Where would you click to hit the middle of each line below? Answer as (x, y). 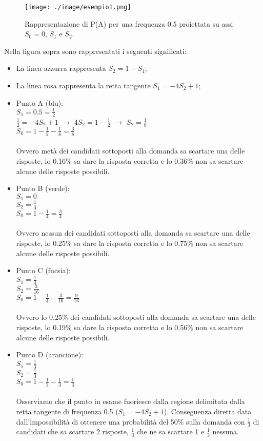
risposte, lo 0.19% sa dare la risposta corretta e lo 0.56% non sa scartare (130, 327)
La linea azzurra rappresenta (61, 68)
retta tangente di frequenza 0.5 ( (67, 411)
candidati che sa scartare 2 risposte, (72, 432)
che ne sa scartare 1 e (170, 432)
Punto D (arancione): (50, 354)
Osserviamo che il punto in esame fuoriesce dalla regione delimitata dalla (130, 401)
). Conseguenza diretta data (208, 411)
